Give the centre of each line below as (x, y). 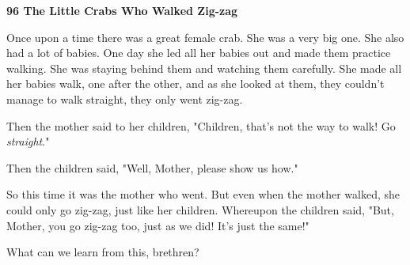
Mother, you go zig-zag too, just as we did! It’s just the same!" (158, 225)
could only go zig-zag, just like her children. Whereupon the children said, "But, (200, 209)
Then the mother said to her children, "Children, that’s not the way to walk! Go (201, 125)
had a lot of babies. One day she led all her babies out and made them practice (199, 53)
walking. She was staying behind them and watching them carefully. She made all (204, 68)
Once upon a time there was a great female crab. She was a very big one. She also (205, 37)
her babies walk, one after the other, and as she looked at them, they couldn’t (196, 83)
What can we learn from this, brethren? (103, 252)
